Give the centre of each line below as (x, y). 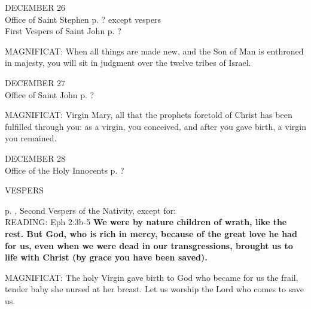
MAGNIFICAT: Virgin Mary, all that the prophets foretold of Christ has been (149, 115)
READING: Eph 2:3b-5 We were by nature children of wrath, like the (146, 222)
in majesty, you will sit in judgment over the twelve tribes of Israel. (128, 63)
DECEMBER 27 (35, 82)
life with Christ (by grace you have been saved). (106, 257)
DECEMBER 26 (35, 7)
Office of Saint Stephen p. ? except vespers (83, 19)
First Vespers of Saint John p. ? (63, 31)
